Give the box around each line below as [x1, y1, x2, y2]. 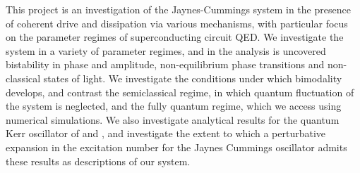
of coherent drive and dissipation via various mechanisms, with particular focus [6, 15, 348, 30]
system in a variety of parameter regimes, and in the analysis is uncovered [6, 43, 326, 58]
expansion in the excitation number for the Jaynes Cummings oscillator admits [6, 139, 347, 154]
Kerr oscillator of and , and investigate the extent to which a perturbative [6, 126, 326, 141]
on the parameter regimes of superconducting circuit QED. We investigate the [6, 30, 344, 44]
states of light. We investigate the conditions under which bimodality [43, 70, 342, 85]
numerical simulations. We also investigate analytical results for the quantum [6, 112, 340, 127]
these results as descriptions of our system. [6, 153, 191, 168]
